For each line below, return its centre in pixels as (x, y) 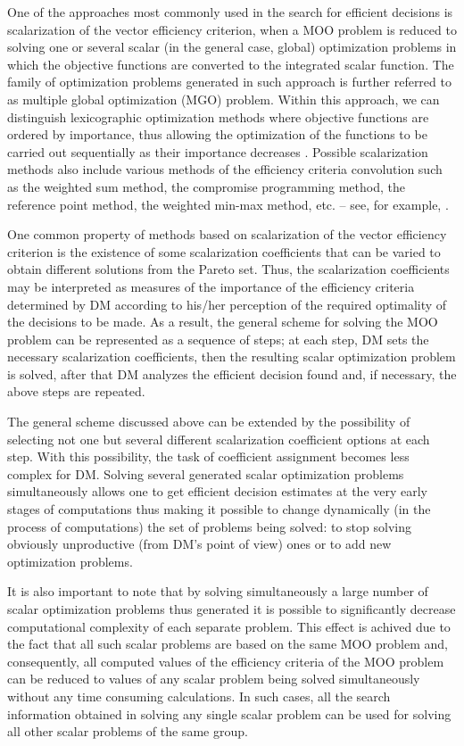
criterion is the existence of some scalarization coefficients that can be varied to (224, 251)
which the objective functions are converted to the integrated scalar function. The (231, 64)
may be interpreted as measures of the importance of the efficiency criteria (211, 286)
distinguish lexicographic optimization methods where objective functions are (218, 116)
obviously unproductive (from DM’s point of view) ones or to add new (199, 544)
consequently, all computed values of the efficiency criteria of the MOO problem (226, 661)
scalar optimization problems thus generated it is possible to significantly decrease (232, 609)
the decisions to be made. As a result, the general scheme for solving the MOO (223, 322)
